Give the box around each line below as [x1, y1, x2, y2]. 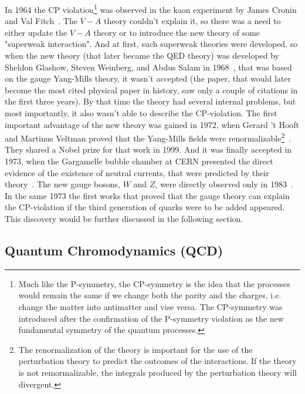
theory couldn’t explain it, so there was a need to [104, 15, 281, 27]
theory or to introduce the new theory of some [93, 26, 260, 38]
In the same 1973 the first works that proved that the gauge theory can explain [5, 189, 290, 201]
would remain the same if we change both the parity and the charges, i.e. [18, 289, 282, 301]
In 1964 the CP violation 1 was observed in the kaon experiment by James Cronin [5, 2, 297, 15]
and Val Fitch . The [5, 15, 77, 27]
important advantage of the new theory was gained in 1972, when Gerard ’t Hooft [5, 118, 300, 130]
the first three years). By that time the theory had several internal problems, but [5, 95, 296, 107]
